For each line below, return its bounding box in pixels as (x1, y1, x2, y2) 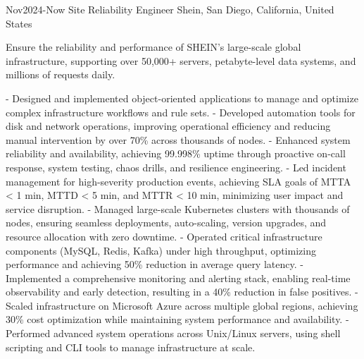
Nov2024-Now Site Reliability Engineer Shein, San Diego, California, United (6, 2, 334, 16)
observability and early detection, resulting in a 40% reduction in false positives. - (6, 284, 358, 299)
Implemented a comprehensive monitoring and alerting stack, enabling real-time (6, 270, 351, 285)
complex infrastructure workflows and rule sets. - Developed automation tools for (6, 104, 356, 119)
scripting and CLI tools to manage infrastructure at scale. (6, 339, 256, 354)
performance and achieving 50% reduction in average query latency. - (6, 257, 303, 272)
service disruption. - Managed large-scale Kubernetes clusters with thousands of (6, 201, 350, 216)
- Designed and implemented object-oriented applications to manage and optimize (6, 90, 358, 105)
